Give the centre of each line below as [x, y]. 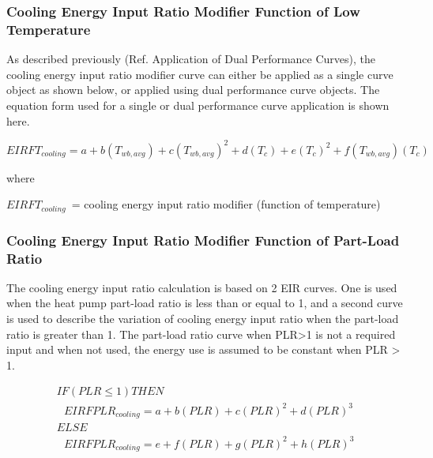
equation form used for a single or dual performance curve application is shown [198, 105]
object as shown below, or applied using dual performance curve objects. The [193, 90]
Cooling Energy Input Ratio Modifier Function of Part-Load [203, 240]
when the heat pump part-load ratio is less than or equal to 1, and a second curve [205, 303]
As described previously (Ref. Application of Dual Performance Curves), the [191, 59]
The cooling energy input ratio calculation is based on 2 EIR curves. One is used [202, 287]
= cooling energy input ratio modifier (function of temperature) [226, 204]
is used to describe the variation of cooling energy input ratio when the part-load [203, 318]
